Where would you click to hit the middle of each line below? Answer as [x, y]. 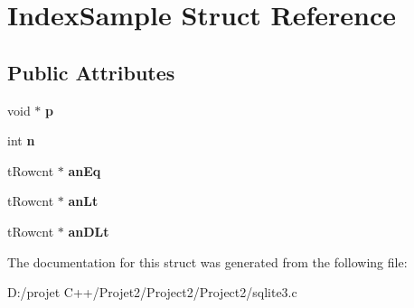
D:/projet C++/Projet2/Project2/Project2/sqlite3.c [152, 292]
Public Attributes [91, 72]
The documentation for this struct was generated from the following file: [207, 261]
